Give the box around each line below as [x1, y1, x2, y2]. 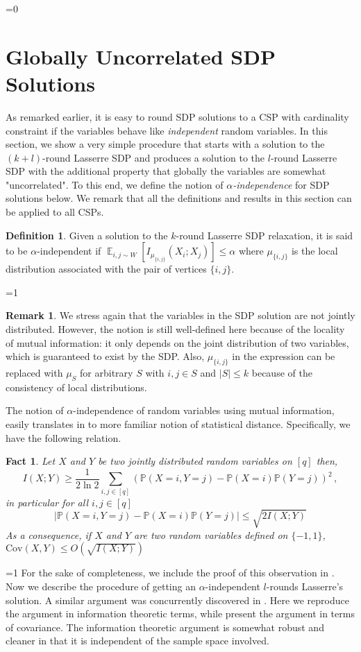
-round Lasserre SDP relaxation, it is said [176, 228, 353, 242]
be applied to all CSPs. [6, 205, 104, 219]
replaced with [6, 366, 63, 380]
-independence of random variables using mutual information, [73, 403, 335, 418]
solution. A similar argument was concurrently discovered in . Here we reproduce [6, 592, 349, 607]
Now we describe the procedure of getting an [6, 578, 196, 593]
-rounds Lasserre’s [266, 578, 344, 593]
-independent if [37, 243, 101, 258]
